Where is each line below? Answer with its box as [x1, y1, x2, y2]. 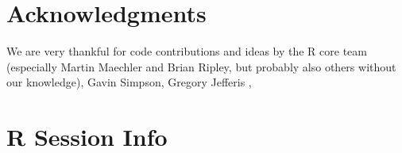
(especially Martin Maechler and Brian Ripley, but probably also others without [6, 58, 396, 75]
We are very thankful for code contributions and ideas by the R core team [6, 43, 367, 59]
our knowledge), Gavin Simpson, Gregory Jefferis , [6, 74, 252, 90]
